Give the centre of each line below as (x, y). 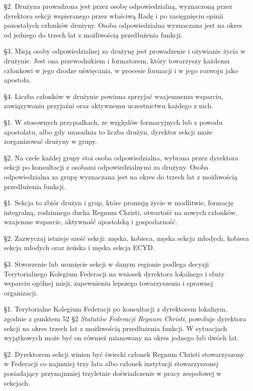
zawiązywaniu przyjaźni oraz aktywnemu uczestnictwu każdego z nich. (109, 106)
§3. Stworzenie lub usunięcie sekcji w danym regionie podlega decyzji (107, 264)
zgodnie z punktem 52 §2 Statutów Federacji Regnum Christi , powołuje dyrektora (125, 319)
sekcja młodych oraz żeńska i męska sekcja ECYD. (79, 247)
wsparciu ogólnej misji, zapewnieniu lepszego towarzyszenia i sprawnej (108, 283)
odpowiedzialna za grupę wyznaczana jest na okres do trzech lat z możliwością (121, 176)
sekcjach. (17, 382)
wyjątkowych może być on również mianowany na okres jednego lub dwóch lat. (121, 338)
